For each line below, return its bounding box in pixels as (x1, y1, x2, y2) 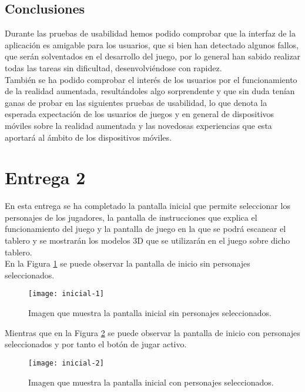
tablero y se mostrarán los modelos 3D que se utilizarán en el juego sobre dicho (5, 234, 290, 247)
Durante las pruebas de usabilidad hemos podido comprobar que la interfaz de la (5, 27, 296, 39)
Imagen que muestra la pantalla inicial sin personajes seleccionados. (28, 307, 272, 319)
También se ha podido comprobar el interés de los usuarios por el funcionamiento (5, 73, 297, 85)
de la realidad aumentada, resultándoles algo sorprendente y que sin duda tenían (5, 85, 295, 97)
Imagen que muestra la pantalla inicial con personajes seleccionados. (28, 376, 274, 388)
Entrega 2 (5, 165, 86, 190)
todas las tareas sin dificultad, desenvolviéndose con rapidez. (5, 61, 222, 74)
